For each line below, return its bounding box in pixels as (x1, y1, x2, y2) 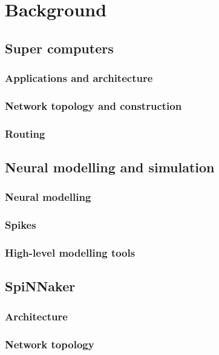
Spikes (5, 217, 36, 232)
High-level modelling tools (5, 245, 136, 260)
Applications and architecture (5, 70, 153, 86)
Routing (5, 126, 45, 141)
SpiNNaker (5, 277, 76, 296)
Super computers (5, 38, 114, 57)
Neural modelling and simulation (5, 158, 215, 177)
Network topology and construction (5, 98, 182, 113)
